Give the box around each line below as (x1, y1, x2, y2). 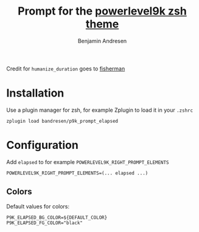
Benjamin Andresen (77, 37, 127, 44)
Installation (6, 86, 65, 100)
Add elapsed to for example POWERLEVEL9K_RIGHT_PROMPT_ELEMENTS (6, 158, 169, 165)
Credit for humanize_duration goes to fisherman (6, 65, 125, 72)
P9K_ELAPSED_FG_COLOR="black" (6, 220, 83, 226)
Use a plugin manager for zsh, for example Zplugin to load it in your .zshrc (6, 106, 194, 114)
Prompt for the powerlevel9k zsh (18, 4, 187, 18)
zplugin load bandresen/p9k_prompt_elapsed (6, 118, 119, 124)
